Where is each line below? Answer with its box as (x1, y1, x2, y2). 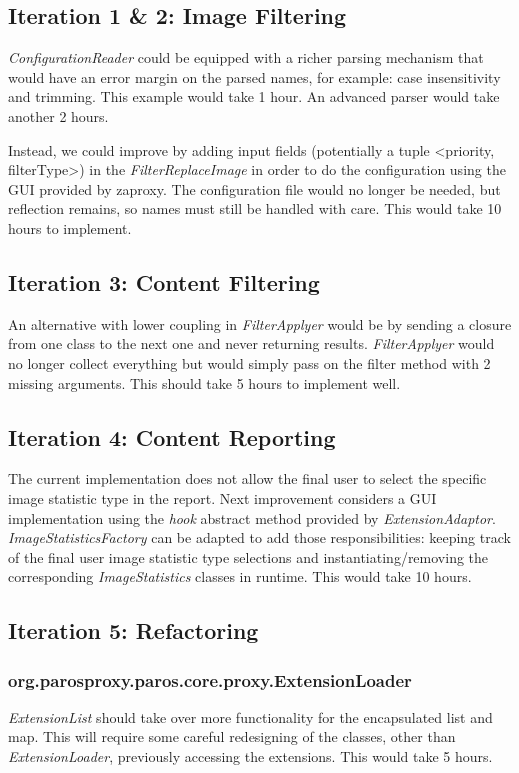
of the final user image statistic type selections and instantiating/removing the (8, 546, 489, 567)
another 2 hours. (8, 105, 109, 126)
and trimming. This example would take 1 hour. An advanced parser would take (8, 86, 500, 107)
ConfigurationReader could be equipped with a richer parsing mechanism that (8, 47, 484, 68)
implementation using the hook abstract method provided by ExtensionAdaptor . (8, 507, 496, 528)
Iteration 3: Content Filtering (8, 266, 320, 297)
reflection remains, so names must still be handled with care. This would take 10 (8, 198, 502, 219)
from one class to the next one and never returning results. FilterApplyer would (8, 333, 495, 354)
